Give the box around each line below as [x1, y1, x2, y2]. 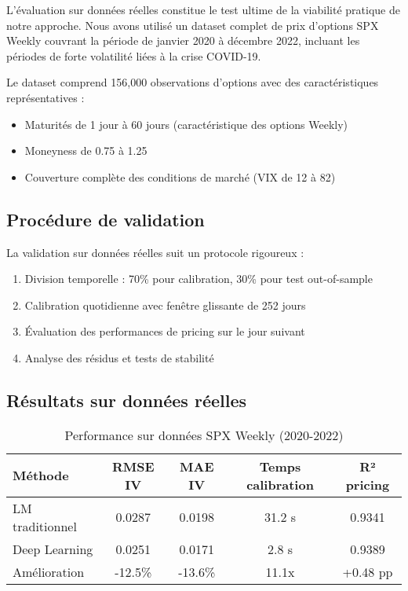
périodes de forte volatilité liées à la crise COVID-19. [6, 47, 261, 64]
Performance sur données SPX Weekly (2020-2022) [64, 425, 344, 444]
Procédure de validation [6, 207, 205, 231]
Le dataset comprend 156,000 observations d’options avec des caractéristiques [6, 74, 379, 90]
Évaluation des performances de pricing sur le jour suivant [24, 323, 305, 340]
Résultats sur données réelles [6, 387, 247, 412]
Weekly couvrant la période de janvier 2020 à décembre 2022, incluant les [6, 32, 360, 49]
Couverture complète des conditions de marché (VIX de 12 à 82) [24, 168, 336, 185]
